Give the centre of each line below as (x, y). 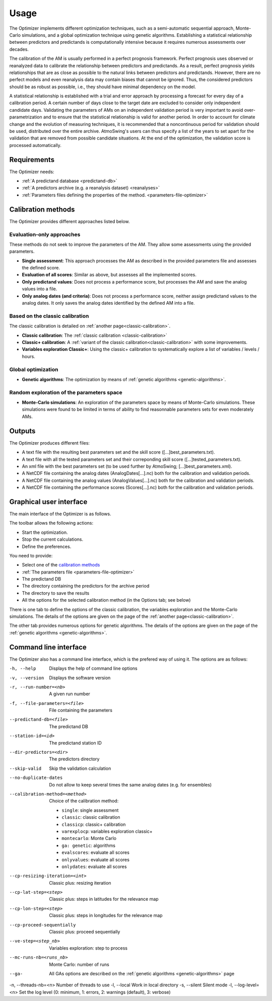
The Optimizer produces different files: (50, 443)
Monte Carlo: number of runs (79, 964)
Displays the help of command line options (93, 668)
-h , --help (23, 669)
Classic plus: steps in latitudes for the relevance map (104, 899)
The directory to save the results (56, 593)
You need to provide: (31, 555)
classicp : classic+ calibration (94, 824)
